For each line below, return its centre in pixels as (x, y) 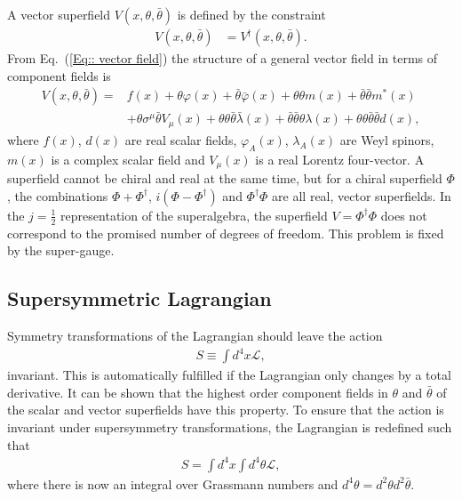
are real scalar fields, (181, 139)
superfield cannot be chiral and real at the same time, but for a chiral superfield (225, 178)
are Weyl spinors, (387, 139)
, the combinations (58, 195)
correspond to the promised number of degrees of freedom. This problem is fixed (226, 233)
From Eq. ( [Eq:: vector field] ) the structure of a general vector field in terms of (223, 58)
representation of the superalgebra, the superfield (194, 215)
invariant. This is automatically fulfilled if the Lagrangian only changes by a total (229, 375)
